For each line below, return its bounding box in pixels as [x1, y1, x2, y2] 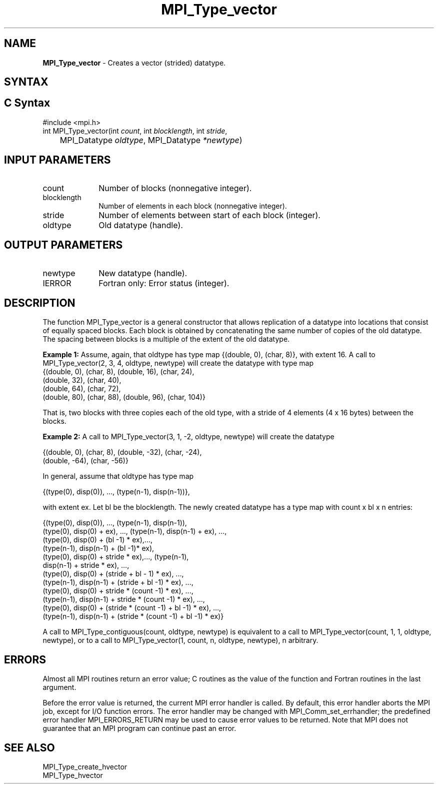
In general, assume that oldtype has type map [42, 472, 194, 481]
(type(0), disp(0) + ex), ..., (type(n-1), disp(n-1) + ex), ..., [42, 527, 227, 536]
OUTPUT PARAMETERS [4, 239, 123, 252]
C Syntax [4, 97, 50, 110]
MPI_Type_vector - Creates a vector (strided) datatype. [42, 58, 226, 67]
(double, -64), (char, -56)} [42, 456, 128, 465]
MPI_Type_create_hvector [42, 762, 127, 771]
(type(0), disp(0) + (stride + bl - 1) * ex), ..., [42, 569, 184, 578]
